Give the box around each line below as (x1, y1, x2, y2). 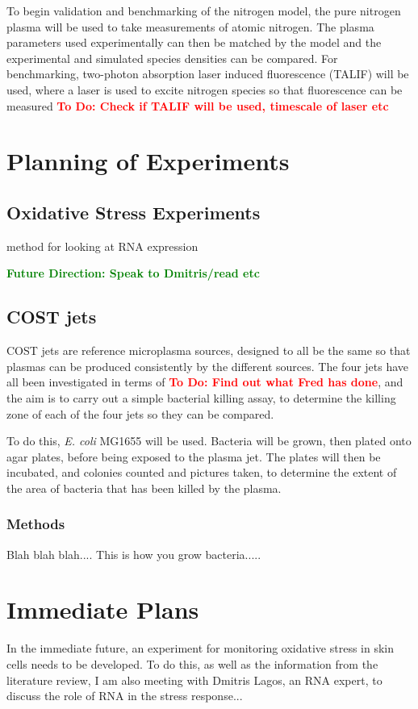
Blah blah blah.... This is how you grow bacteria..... (6, 545, 261, 562)
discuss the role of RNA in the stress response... (6, 687, 243, 704)
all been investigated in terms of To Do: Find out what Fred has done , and (6, 373, 403, 390)
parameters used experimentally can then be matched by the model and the (6, 34, 382, 51)
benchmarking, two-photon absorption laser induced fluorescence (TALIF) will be (6, 65, 409, 82)
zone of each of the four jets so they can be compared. (6, 405, 274, 422)
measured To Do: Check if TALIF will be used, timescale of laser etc (6, 97, 389, 114)
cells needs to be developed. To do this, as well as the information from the (6, 656, 378, 672)
